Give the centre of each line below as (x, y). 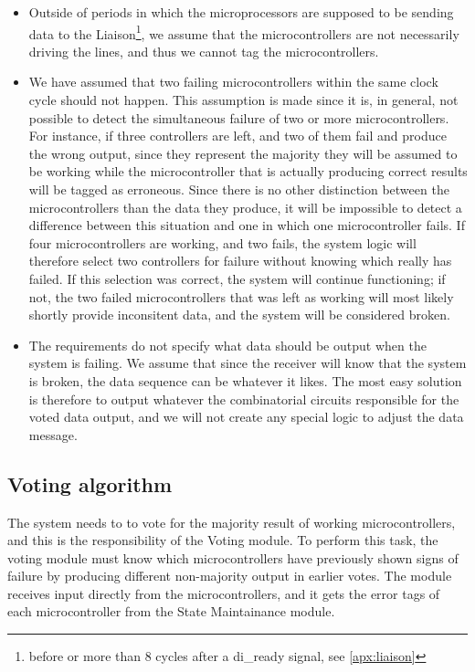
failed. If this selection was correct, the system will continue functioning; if (237, 278)
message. (53, 434)
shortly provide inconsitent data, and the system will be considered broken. (239, 315)
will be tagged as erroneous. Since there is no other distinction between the (239, 189)
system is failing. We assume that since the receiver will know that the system (248, 363)
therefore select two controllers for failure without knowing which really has (240, 261)
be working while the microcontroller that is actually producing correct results (248, 171)
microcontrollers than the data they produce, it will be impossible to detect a (245, 207)
